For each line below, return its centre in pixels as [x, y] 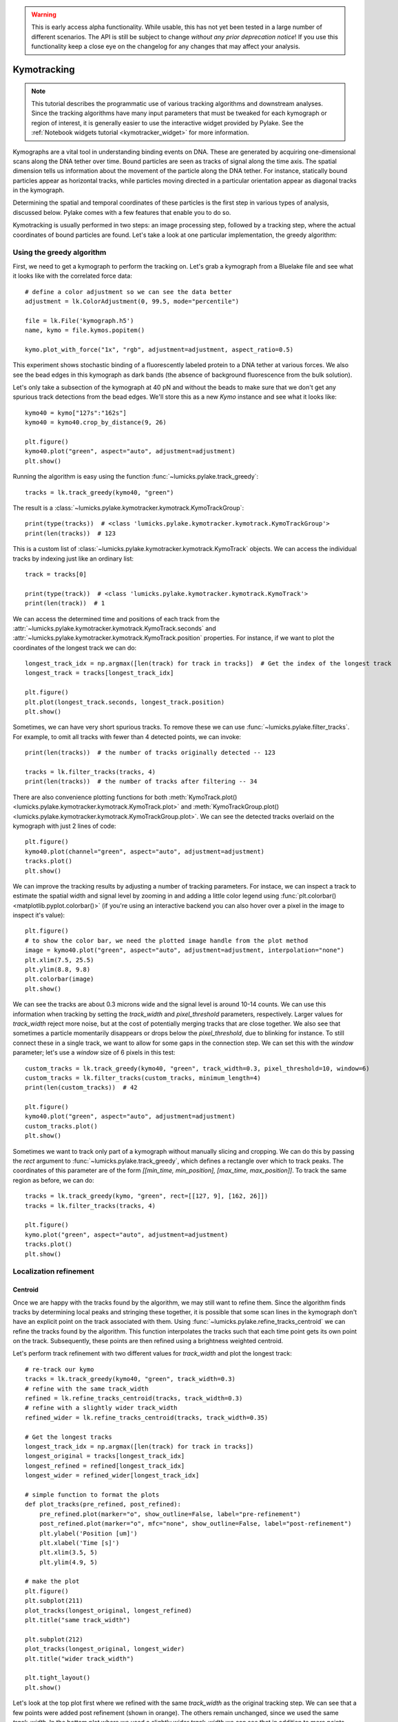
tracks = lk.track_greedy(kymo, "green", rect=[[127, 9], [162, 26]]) [147, 1196]
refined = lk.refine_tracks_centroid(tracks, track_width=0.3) [134, 1399]
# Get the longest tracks [69, 1437]
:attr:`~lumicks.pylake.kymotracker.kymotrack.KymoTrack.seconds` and [114, 628]
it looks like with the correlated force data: [72, 276]
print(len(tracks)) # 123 [71, 533]
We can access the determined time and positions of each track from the [116, 619]
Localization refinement [53, 1272]
